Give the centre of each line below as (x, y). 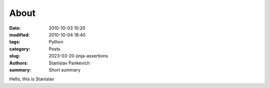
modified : (19, 34)
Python (56, 42)
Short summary (65, 69)
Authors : (19, 63)
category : (20, 49)
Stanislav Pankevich (69, 63)
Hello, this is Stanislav (32, 79)
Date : (15, 28)
